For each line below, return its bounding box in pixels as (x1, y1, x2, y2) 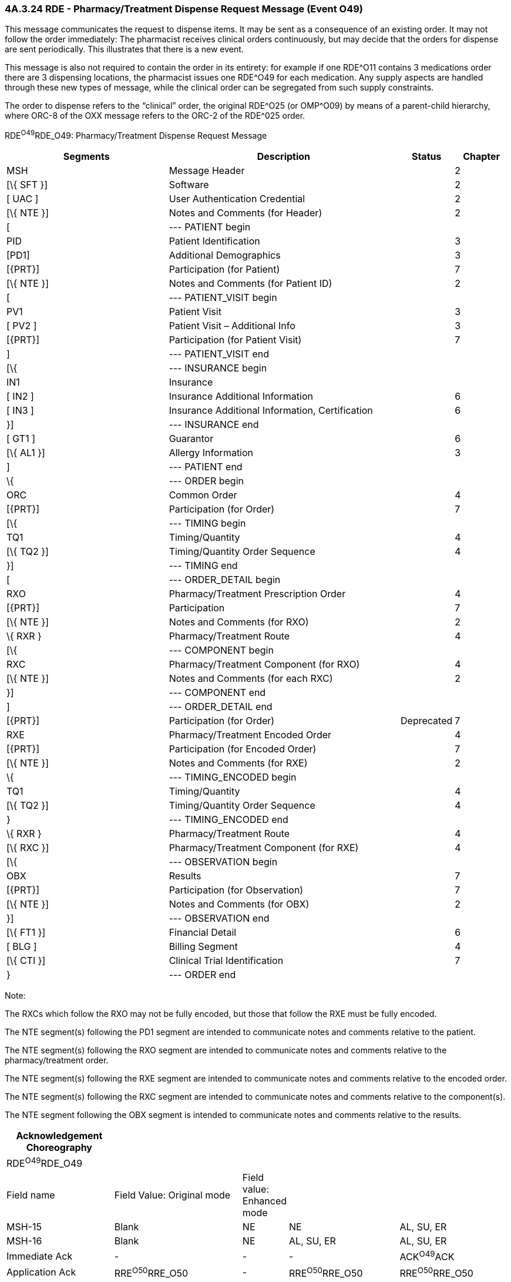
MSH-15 (6, 1221, 42, 1233)
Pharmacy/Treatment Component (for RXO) (169, 658, 360, 671)
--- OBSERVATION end (169, 912, 270, 925)
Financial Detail (169, 926, 237, 939)
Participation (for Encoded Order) (169, 743, 317, 755)
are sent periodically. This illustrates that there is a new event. (5, 44, 244, 55)
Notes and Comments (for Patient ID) (169, 277, 332, 290)
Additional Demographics (169, 249, 281, 262)
